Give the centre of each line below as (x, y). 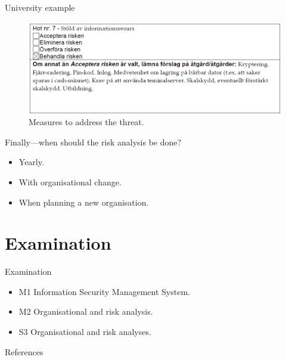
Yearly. (31, 162)
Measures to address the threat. (86, 122)
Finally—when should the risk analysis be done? (93, 142)
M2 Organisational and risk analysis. (86, 311)
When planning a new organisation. (84, 202)
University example (40, 7)
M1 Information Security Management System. (104, 291)
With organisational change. (70, 181)
